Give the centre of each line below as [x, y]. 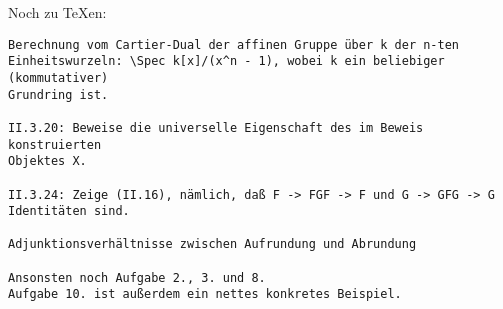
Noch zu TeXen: [57, 12]
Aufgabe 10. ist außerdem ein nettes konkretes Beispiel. [205, 294]
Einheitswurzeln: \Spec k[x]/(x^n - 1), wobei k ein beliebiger [226, 61]
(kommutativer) [58, 77]
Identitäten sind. [69, 211]
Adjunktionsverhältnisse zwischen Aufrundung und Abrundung [212, 244]
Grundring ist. [58, 94]
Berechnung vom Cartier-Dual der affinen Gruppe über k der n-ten [234, 44]
